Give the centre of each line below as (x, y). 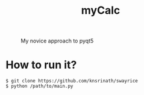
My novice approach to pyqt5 (57, 41)
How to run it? (41, 65)
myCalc (101, 10)
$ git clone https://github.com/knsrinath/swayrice (72, 81)
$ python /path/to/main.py (39, 86)
